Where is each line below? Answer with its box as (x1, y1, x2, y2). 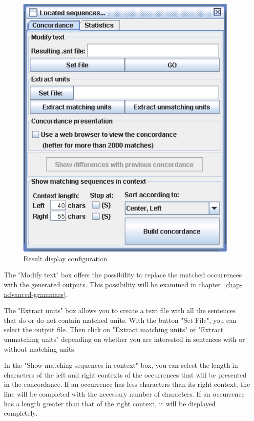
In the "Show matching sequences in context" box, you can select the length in (4, 360, 238, 370)
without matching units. (4, 343, 76, 354)
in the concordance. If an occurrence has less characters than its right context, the (4, 379, 250, 389)
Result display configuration (23, 253, 107, 263)
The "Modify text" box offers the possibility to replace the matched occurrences (4, 270, 242, 280)
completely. (4, 408, 38, 418)
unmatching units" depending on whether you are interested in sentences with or (4, 334, 245, 344)
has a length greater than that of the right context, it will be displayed (4, 398, 216, 408)
